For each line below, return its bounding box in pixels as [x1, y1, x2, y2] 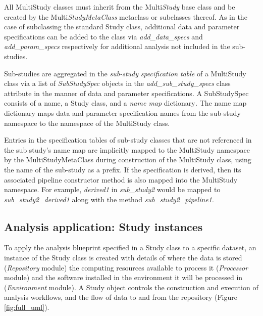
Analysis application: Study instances [4, 218, 203, 234]
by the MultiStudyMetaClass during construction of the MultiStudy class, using [4, 154, 251, 165]
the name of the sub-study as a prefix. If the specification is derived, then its [4, 164, 241, 174]
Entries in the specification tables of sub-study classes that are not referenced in [4, 134, 252, 145]
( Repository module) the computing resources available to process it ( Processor [4, 262, 248, 273]
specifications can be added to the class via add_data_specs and [4, 31, 203, 41]
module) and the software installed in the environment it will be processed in [4, 272, 243, 283]
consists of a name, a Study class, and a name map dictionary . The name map [4, 98, 247, 108]
